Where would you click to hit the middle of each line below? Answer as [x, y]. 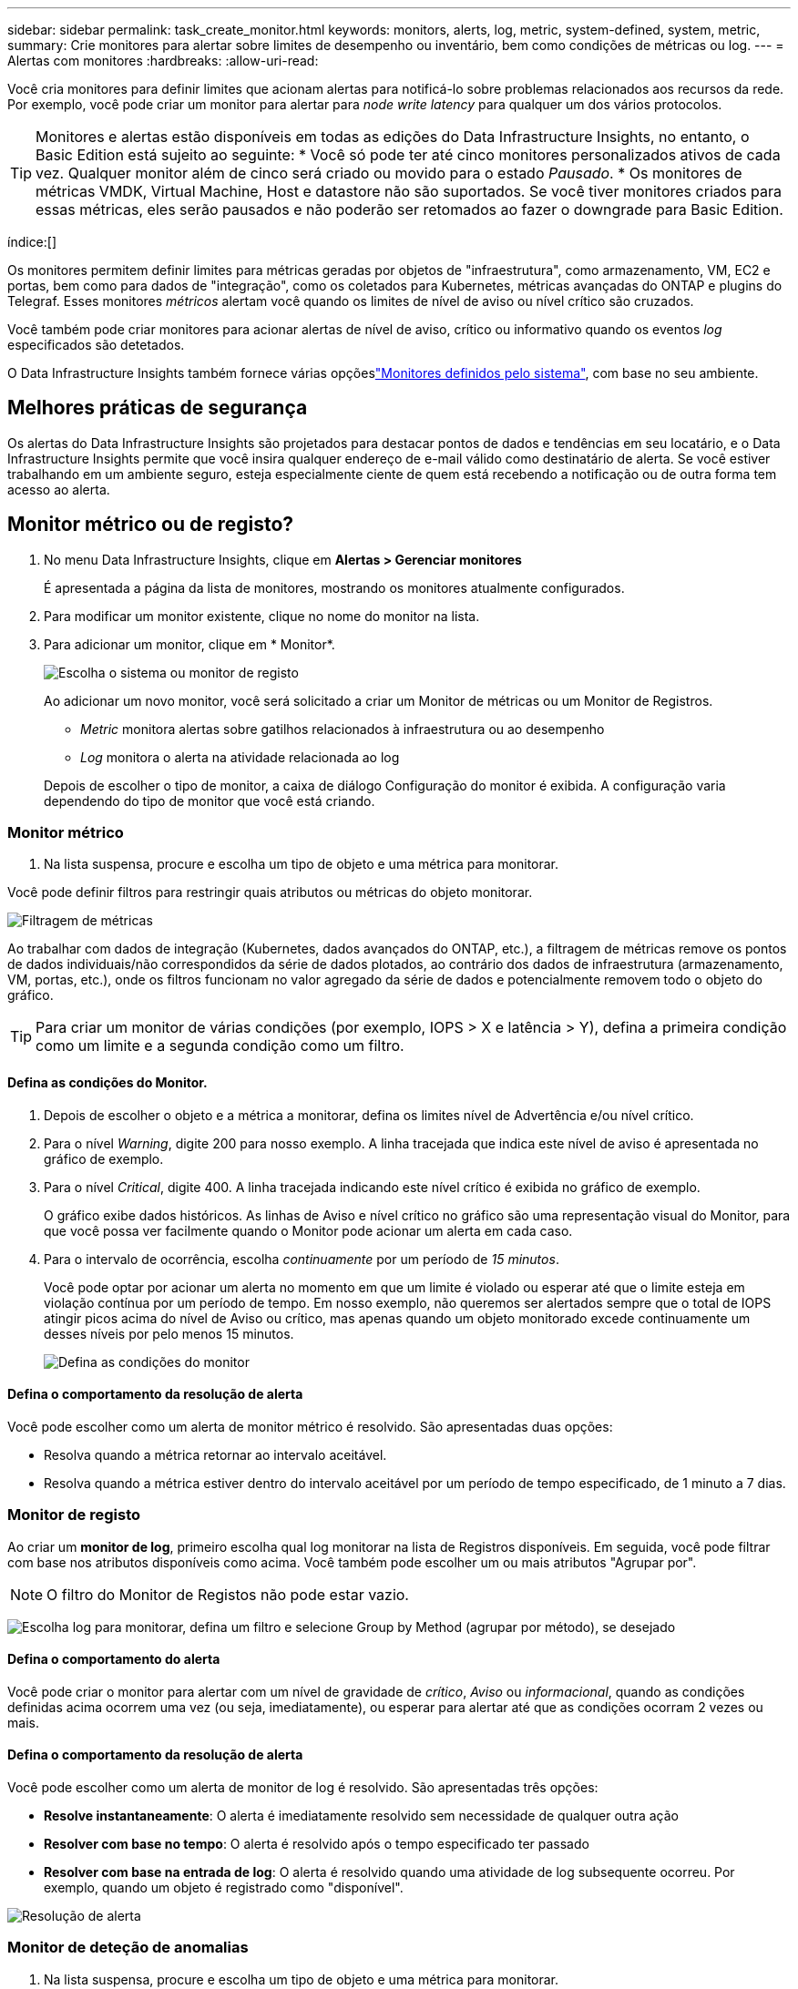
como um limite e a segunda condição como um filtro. [220, 1046]
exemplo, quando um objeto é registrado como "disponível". [224, 1888]
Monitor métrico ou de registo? [151, 525]
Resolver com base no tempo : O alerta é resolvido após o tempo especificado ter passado [317, 1844]
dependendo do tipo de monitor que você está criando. [210, 801]
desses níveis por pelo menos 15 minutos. [169, 1333]
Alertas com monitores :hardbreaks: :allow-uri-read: [163, 61]
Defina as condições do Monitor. [107, 1083]
